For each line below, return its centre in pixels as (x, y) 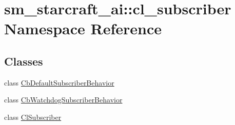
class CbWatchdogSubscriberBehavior (63, 100)
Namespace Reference (83, 28)
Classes (24, 61)
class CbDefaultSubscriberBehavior (59, 82)
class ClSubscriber (33, 117)
